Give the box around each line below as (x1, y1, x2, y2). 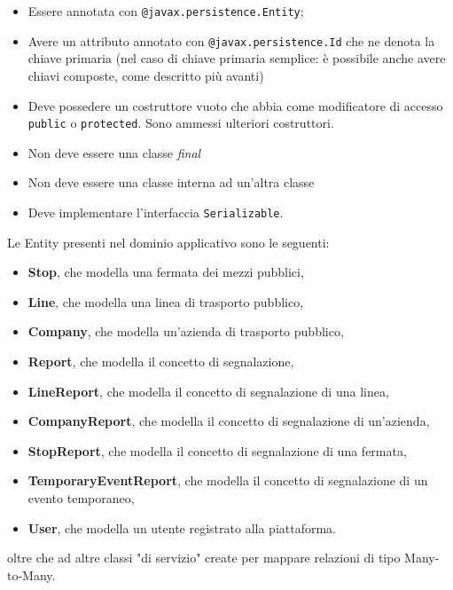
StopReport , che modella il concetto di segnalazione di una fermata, (27, 441, 407, 460)
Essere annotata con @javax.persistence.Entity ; (27, 2, 304, 20)
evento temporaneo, (27, 488, 135, 507)
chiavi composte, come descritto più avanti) (27, 66, 264, 84)
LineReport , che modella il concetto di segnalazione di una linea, (27, 382, 389, 400)
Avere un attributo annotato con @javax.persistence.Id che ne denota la (27, 31, 435, 50)
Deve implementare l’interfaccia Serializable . (27, 202, 284, 221)
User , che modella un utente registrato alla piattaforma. (27, 518, 336, 537)
